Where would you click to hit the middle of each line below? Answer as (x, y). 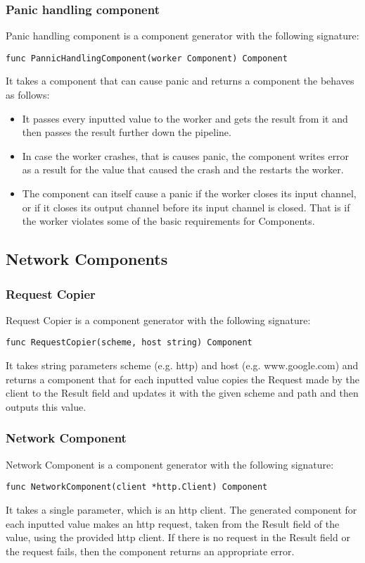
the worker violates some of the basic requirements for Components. (168, 221)
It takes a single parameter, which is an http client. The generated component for (181, 509)
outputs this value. (46, 406)
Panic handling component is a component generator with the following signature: (182, 36)
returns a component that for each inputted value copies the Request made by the (182, 379)
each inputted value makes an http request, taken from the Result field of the (173, 523)
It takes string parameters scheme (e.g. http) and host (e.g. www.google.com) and (182, 365)
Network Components (87, 259)
